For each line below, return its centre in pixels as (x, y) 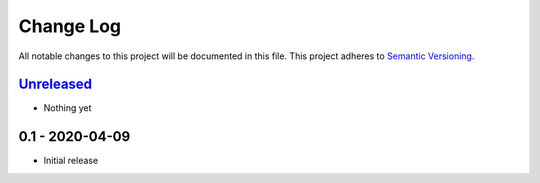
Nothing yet (67, 108)
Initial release (71, 161)
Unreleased (55, 84)
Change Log (70, 26)
